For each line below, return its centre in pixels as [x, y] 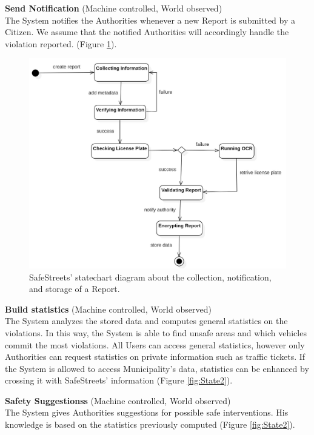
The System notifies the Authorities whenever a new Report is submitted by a [150, 20]
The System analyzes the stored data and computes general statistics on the [146, 321]
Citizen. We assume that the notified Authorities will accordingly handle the [147, 32]
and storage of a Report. [75, 289]
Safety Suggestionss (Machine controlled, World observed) [118, 400]
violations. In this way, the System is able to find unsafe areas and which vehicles [156, 332]
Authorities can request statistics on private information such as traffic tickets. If [155, 357]
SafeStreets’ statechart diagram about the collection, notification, [150, 277]
